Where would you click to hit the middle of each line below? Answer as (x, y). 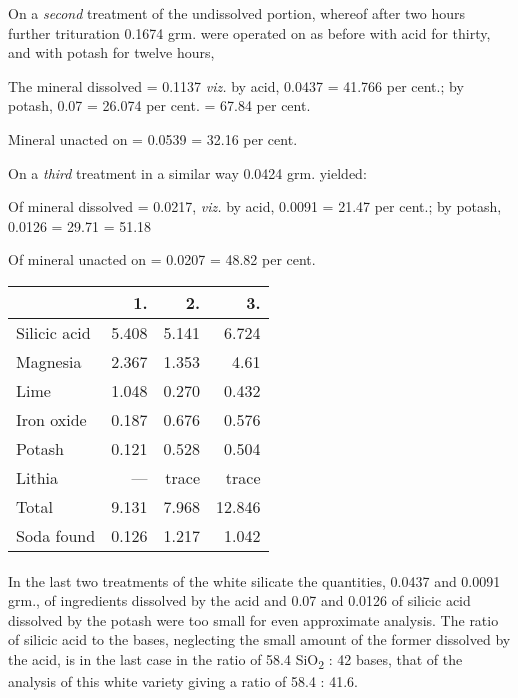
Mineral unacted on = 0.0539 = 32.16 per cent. (153, 138)
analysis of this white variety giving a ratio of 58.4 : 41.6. (183, 681)
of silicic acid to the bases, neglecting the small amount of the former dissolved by (259, 639)
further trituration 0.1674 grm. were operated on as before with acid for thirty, (249, 32)
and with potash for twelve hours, (111, 52)
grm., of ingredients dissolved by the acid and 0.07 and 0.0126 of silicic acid (239, 600)
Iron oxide (51, 419)
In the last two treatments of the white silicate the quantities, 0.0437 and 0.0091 (254, 580)
